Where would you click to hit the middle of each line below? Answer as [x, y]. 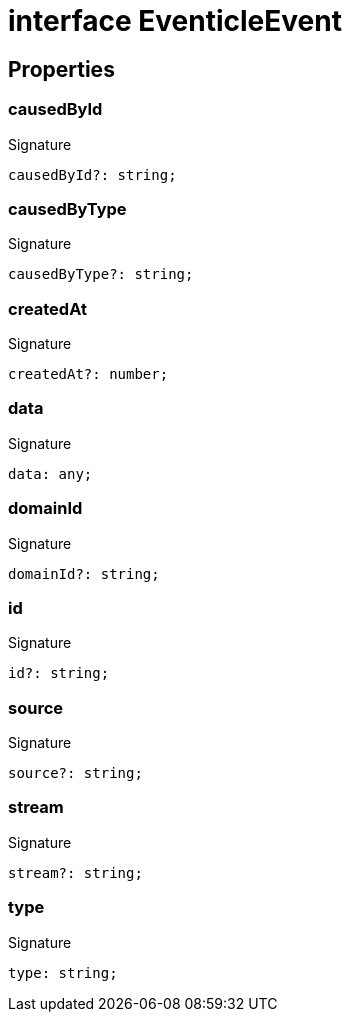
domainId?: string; [84, 573]
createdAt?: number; [88, 374]
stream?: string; [75, 872]
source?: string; [75, 773]
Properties [61, 69]
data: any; [50, 473]
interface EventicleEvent [175, 21]
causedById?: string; [92, 174]
